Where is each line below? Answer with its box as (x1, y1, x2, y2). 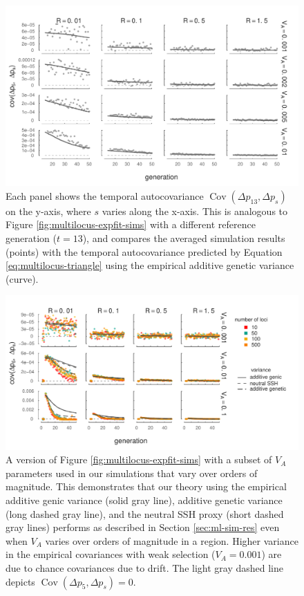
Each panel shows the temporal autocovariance (6, 188, 204, 203)
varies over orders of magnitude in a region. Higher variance (45, 533, 298, 548)
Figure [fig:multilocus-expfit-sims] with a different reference (6, 217, 256, 232)
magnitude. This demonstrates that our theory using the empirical (6, 479, 287, 494)
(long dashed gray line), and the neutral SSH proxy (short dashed (6, 506, 284, 521)
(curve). (6, 271, 39, 286)
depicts (6, 574, 35, 588)
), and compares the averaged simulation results (82, 231, 285, 245)
